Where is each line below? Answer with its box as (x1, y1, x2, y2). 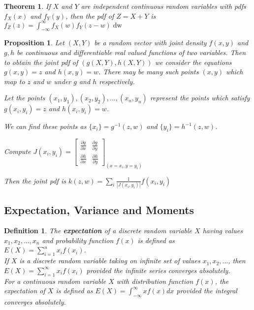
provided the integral (176, 285, 237, 296)
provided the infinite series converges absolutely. (86, 265, 230, 275)
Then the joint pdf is (4, 175, 66, 186)
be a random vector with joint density (94, 37, 207, 48)
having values (202, 225, 243, 236)
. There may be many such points (98, 66, 199, 77)
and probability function (42, 235, 114, 245)
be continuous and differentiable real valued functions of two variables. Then (17, 47, 246, 58)
